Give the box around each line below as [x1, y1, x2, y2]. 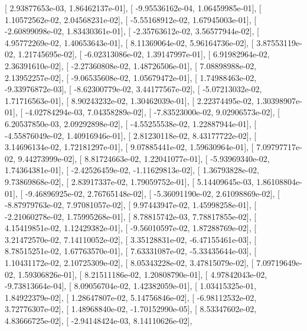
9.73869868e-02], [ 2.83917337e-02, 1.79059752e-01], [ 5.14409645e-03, [5, 175, 254, 187]
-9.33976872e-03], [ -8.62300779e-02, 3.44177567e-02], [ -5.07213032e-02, [5, 83, 262, 95]
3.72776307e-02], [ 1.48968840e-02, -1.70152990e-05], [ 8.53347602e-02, [5, 303, 257, 315]
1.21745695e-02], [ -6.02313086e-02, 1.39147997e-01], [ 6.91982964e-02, [18, 48, 270, 60]
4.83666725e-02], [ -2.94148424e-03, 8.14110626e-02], [5, 314, 192, 327]
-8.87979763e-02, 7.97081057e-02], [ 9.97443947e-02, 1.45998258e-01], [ [5, 199, 257, 211]
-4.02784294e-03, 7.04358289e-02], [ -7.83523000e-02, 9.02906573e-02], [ [25, 106, 280, 118]
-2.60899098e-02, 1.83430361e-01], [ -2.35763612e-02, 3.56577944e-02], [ [5, 25, 259, 37]
